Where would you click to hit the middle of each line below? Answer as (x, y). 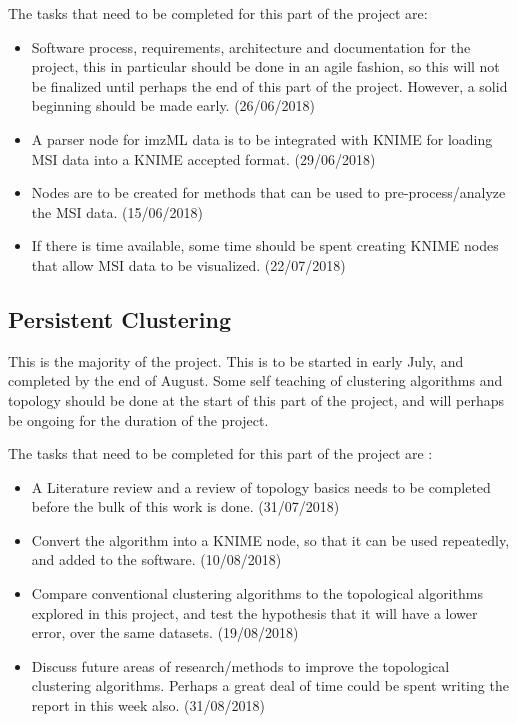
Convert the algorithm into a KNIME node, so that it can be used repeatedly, (270, 539)
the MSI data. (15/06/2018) (117, 211)
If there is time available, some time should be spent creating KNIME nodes (265, 245)
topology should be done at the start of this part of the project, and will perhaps (256, 399)
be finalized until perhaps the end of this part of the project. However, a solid (269, 85)
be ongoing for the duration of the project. (138, 419)
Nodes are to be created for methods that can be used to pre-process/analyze (268, 192)
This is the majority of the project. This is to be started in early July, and (236, 360)
